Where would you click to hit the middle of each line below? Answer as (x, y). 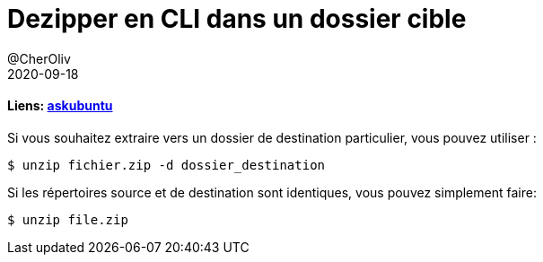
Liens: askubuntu (60, 106)
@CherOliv (39, 58)
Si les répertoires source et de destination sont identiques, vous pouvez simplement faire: (272, 192)
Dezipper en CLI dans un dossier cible (237, 19)
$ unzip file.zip (68, 219)
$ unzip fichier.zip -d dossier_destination (166, 165)
